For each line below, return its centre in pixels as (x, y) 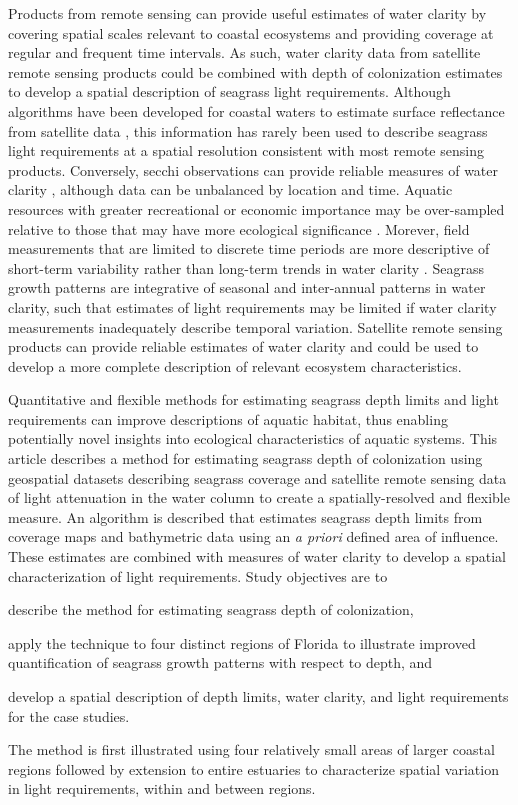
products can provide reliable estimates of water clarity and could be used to (243, 346)
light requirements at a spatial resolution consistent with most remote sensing (246, 150)
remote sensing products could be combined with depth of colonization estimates (255, 71)
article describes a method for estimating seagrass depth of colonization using (245, 458)
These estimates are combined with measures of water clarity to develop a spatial (257, 556)
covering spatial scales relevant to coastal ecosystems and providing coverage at (251, 32)
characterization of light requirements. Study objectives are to (198, 575)
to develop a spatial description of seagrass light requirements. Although (229, 91)
